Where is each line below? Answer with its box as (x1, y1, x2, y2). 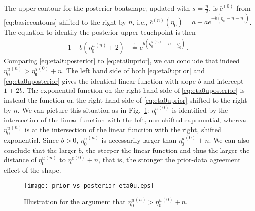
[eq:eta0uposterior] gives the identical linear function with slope (4, 75, 196, 86)
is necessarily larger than (101, 134, 177, 145)
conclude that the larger (4, 145, 77, 155)
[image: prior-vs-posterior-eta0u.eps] (24, 182, 154, 189)
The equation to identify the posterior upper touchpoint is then (4, 27, 196, 37)
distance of (4, 154, 36, 165)
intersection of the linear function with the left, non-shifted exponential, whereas (4, 115, 248, 125)
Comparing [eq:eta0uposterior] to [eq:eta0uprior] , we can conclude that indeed (4, 56, 240, 66)
